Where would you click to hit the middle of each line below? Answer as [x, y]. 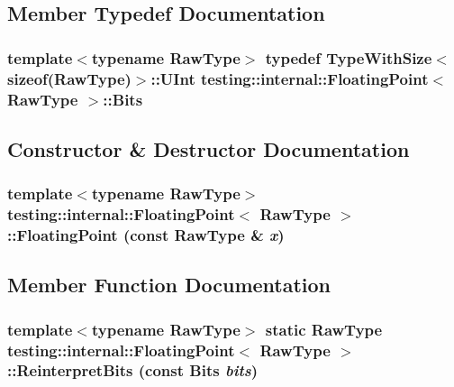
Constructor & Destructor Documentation [209, 148]
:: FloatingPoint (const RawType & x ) [146, 235]
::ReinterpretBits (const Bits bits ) [133, 370]
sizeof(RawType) [69, 78]
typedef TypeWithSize [349, 57]
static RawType [324, 329]
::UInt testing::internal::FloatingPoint [290, 78]
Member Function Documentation [169, 285]
